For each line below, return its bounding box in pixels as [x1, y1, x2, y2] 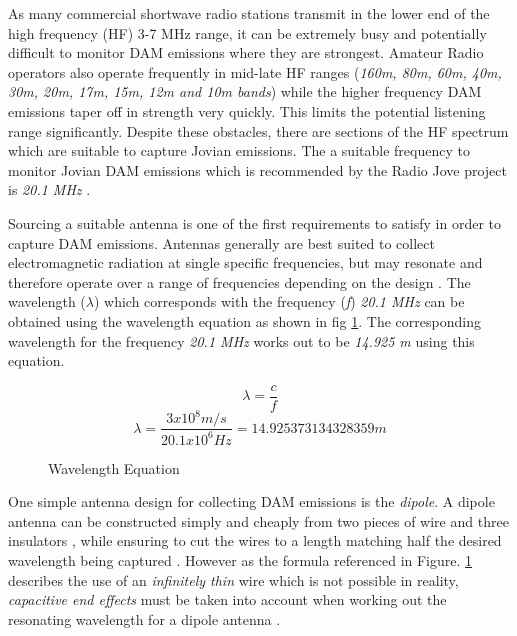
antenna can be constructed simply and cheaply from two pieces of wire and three [8, 510, 509, 531]
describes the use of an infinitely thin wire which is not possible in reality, [8, 569, 459, 590]
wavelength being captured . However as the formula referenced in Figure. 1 [8, 550, 473, 571]
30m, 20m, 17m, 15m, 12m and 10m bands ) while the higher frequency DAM [8, 81, 482, 102]
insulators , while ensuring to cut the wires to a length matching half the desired [8, 530, 502, 551]
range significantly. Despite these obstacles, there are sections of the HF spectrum [8, 120, 509, 141]
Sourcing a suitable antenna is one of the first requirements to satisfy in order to [8, 212, 502, 233]
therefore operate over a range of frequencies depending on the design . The [8, 271, 471, 292]
